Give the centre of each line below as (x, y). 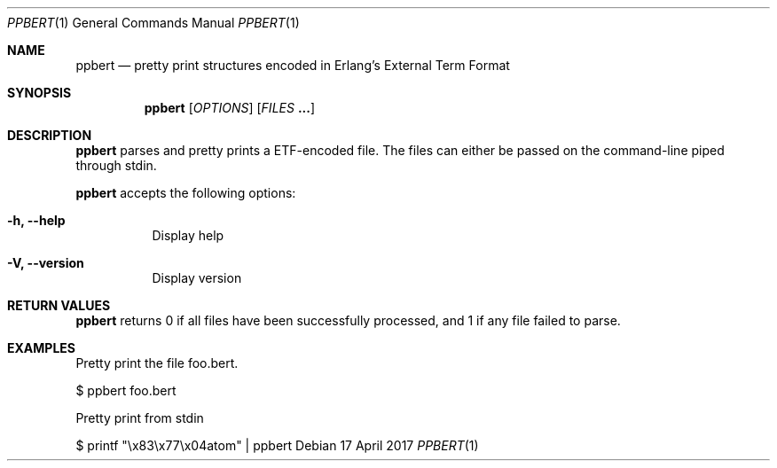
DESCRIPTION (50, 135)
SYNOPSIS (39, 93)
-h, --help (36, 220)
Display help (188, 235)
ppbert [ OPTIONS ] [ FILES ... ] (230, 108)
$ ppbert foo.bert (126, 390)
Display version (197, 278)
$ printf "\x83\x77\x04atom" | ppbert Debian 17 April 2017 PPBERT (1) (277, 445)
